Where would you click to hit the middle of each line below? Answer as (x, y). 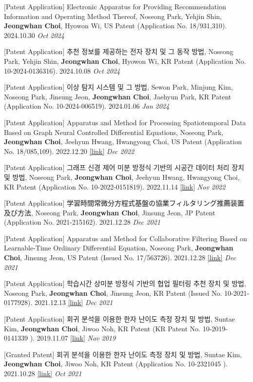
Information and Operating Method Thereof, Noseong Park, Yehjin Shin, (113, 16)
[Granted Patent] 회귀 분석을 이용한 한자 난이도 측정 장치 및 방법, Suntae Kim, (123, 354)
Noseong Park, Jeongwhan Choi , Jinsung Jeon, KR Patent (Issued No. (113, 293)
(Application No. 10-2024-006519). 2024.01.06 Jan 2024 (87, 106)
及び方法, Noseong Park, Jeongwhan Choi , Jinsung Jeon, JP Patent (110, 212)
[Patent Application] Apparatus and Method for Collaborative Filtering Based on (126, 238)
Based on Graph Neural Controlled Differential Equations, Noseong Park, (114, 132)
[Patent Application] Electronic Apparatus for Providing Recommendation (115, 6)
